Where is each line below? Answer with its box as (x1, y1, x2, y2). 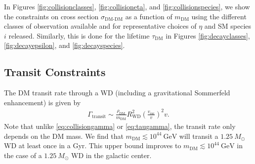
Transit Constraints (4, 64, 106, 80)
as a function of (125, 11, 172, 21)
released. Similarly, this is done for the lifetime (8, 30, 150, 41)
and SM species (204, 21, 252, 31)
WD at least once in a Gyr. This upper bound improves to (4, 140, 181, 151)
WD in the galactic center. (71, 150, 152, 160)
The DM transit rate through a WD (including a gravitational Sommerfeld (4, 87, 230, 98)
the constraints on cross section (4, 11, 99, 21)
